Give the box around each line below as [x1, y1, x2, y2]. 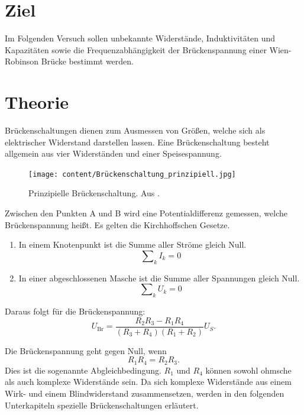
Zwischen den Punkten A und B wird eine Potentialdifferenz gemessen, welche [5, 207, 288, 219]
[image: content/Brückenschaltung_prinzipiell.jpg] [28, 170, 236, 179]
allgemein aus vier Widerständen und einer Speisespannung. [5, 147, 222, 160]
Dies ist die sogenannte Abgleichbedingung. [5, 364, 161, 376]
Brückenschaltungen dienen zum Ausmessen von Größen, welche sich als [5, 124, 266, 137]
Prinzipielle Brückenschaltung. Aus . [28, 187, 160, 199]
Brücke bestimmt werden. [41, 55, 134, 67]
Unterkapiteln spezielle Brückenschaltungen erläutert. [5, 398, 199, 411]
